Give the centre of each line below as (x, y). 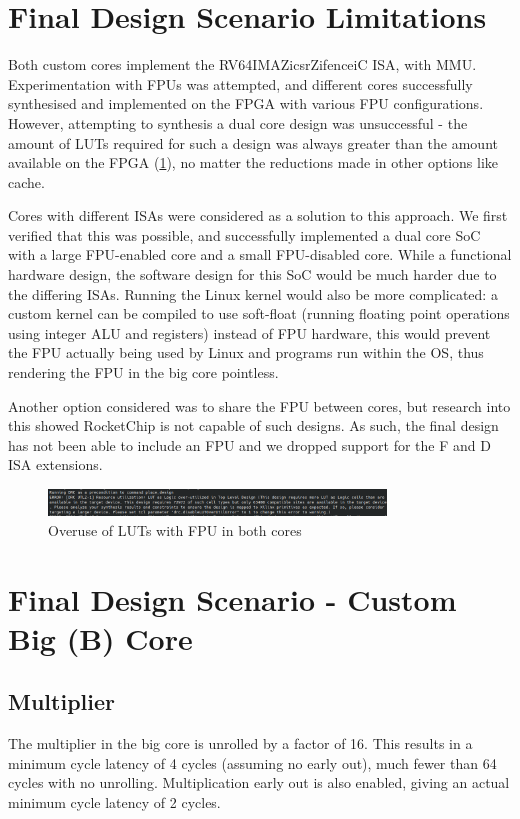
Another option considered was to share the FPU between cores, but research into (259, 405)
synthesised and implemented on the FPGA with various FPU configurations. (246, 103)
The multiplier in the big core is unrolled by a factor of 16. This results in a (240, 743)
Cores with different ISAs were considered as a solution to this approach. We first (258, 215)
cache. (26, 181)
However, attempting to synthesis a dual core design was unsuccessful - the (238, 122)
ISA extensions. (55, 464)
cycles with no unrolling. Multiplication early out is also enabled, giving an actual (259, 782)
